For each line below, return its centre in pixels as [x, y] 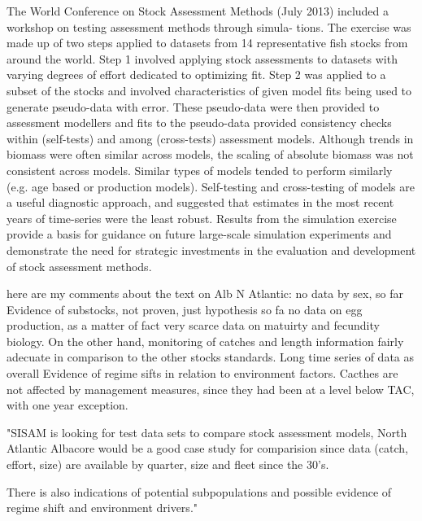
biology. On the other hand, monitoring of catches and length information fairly [205, 341]
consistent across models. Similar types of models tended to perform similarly [200, 170]
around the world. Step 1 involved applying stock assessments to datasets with [202, 58]
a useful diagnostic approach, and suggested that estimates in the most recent [200, 202]
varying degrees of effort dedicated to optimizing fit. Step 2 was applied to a [196, 74]
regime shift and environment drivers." [102, 508]
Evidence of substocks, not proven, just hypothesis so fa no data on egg [185, 309]
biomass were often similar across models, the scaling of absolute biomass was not [210, 154]
